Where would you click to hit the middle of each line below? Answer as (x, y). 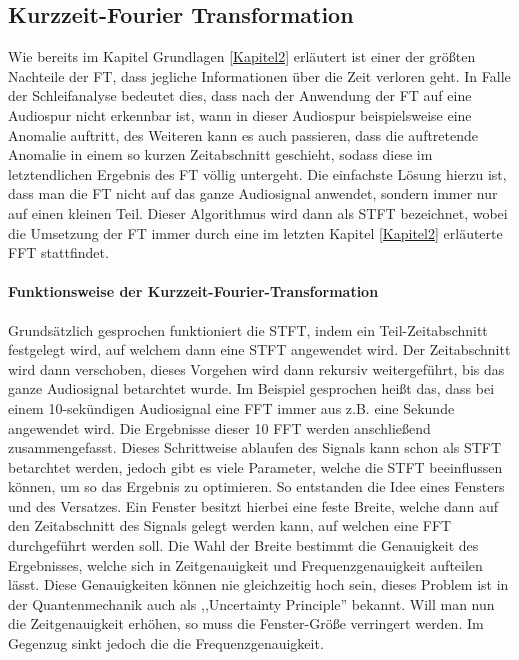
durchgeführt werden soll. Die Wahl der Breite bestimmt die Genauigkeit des (243, 545)
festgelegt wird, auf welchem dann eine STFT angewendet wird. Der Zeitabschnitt (259, 349)
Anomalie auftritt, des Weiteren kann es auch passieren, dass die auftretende (243, 134)
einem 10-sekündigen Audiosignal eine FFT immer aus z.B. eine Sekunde (231, 407)
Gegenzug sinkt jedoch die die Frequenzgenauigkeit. (166, 643)
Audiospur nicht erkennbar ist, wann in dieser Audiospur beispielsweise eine (240, 114)
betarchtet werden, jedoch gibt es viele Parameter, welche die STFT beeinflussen (255, 466)
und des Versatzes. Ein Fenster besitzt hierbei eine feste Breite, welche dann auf (253, 505)
